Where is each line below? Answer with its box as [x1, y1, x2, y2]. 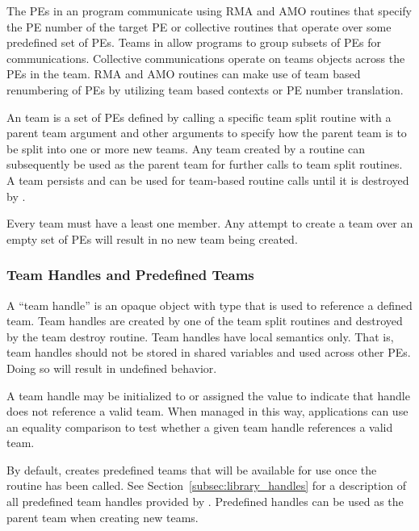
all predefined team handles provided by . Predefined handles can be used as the [6, 493, 404, 510]
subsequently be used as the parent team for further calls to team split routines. [6, 156, 403, 173]
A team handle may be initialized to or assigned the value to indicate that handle [6, 387, 410, 403]
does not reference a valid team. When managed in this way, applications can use [6, 403, 409, 420]
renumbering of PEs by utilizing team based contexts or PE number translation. [6, 81, 404, 98]
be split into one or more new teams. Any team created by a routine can [6, 140, 365, 157]
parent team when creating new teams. [6, 508, 199, 525]
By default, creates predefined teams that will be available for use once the [6, 461, 377, 478]
